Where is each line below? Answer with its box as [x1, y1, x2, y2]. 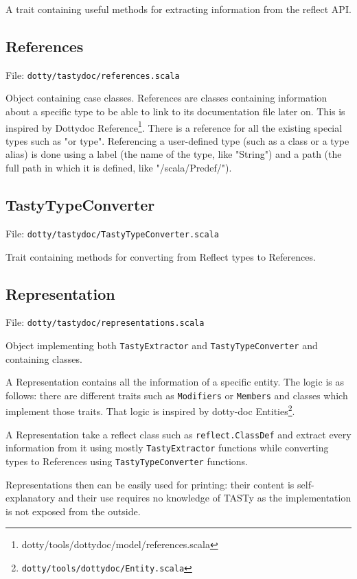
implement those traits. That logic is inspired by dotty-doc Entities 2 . [5, 402, 295, 418]
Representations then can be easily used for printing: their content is [5, 477, 295, 491]
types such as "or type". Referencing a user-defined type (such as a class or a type [5, 133, 349, 147]
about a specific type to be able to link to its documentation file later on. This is [5, 104, 345, 119]
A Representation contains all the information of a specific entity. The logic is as [5, 375, 344, 389]
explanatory [5, 491, 56, 505]
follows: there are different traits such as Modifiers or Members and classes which [5, 388, 348, 402]
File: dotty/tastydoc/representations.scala [5, 315, 205, 329]
